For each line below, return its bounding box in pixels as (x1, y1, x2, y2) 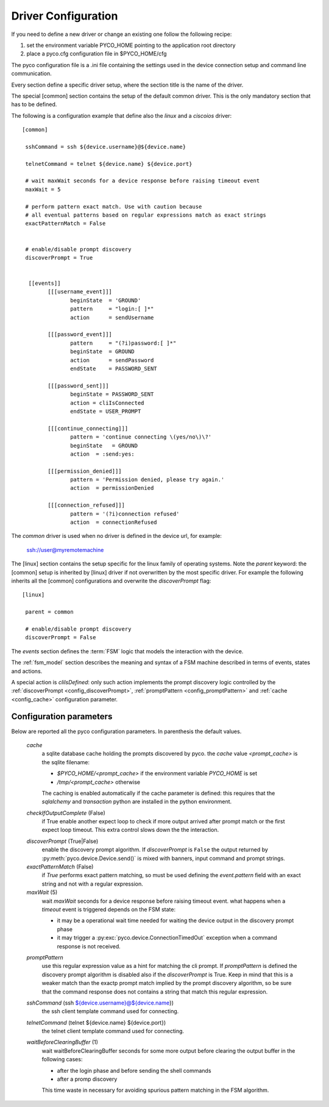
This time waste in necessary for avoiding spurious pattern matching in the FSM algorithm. (41, 1086, 269, 1094)
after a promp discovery (57, 1075, 118, 1083)
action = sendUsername (70, 314, 154, 321)
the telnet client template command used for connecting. (41, 1028, 185, 1035)
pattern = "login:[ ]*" (70, 306, 154, 312)
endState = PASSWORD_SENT (70, 365, 158, 372)
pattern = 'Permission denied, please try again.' (70, 476, 225, 483)
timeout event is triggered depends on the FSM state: (41, 906, 176, 913)
